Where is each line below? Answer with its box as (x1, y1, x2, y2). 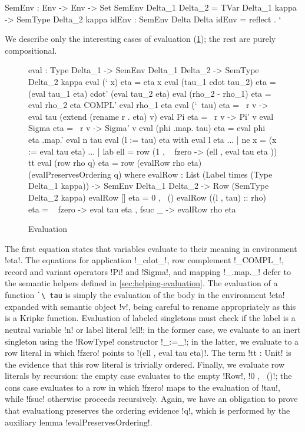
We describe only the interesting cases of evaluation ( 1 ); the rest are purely (5, 32, 276, 45)
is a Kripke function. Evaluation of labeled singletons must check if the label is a (5, 312, 296, 324)
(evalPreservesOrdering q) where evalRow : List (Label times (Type (28, 168, 273, 180)
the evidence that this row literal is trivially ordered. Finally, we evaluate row (5, 358, 285, 370)
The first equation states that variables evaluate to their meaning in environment (5, 242, 297, 254)
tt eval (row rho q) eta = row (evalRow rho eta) (28, 156, 202, 169)
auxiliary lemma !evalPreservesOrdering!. (5, 415, 152, 428)
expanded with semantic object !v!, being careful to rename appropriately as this (5, 300, 296, 312)
